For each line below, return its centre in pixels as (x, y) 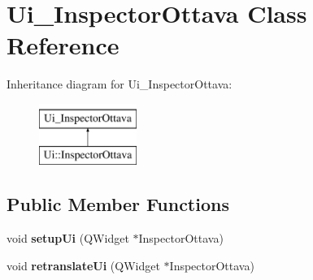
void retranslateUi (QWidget (83, 265)
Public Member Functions (118, 204)
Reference (63, 45)
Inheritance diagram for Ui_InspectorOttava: (120, 84)
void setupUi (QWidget (68, 238)
